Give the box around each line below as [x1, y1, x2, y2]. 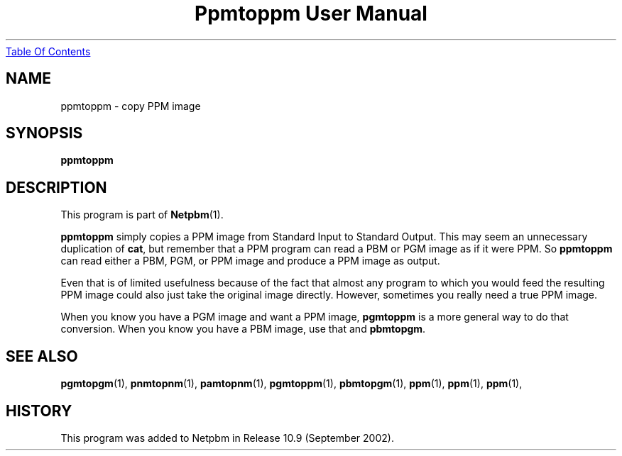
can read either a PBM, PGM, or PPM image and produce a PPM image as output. [60, 255, 440, 267]
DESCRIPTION [6, 178, 107, 196]
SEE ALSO [6, 347, 78, 365]
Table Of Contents [6, 45, 91, 57]
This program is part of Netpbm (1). [60, 208, 224, 221]
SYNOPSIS [6, 124, 83, 143]
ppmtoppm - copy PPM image [60, 99, 201, 112]
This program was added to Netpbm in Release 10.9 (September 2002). [60, 431, 394, 444]
